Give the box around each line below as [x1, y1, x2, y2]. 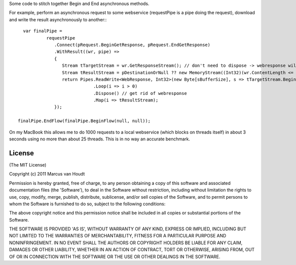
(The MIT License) [9, 162, 47, 168]
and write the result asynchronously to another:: [9, 16, 107, 22]
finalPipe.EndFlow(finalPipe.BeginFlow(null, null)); [18, 118, 150, 124]
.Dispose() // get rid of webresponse [93, 90, 187, 96]
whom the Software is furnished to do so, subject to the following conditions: [9, 201, 166, 207]
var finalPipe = [23, 28, 63, 34]
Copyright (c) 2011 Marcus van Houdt [9, 171, 85, 177]
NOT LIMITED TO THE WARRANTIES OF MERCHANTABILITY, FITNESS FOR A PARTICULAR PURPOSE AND [9, 233, 226, 239]
